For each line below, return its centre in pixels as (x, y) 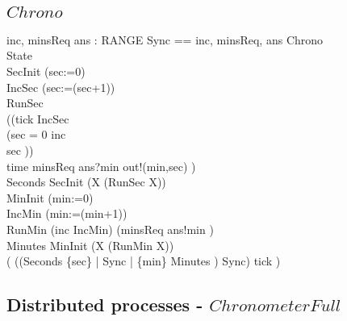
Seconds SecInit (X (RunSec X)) (86, 182)
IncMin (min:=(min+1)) (67, 213)
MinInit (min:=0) (50, 197)
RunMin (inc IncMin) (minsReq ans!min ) (110, 229)
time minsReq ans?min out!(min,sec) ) (101, 166)
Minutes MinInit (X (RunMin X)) (90, 245)
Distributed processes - (105, 304)
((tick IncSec (38, 118)
